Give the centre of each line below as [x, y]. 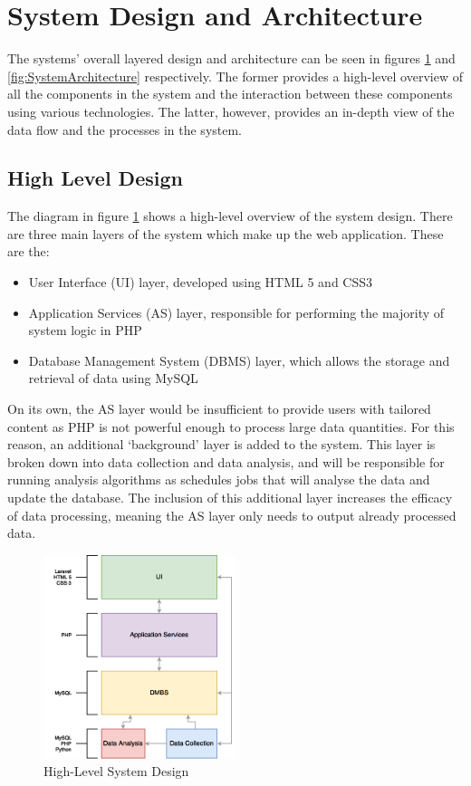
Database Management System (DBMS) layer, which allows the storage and [239, 360]
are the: [29, 251]
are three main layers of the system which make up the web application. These [226, 233]
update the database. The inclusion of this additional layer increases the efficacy [230, 498]
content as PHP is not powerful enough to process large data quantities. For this [231, 426]
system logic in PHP [85, 330]
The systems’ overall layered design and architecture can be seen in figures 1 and [231, 58]
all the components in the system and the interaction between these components [230, 94]
